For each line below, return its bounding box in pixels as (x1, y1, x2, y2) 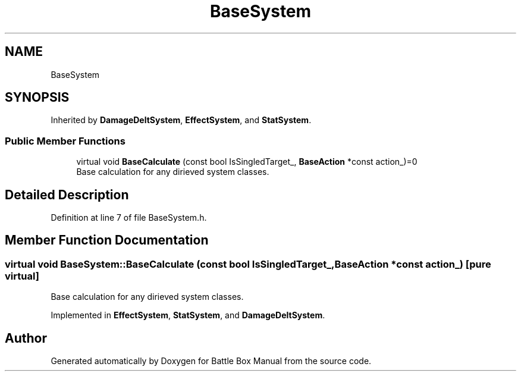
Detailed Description (5, 187, 129, 202)
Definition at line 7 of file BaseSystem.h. (51, 212, 207, 223)
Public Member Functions (5, 134, 125, 147)
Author (5, 330, 47, 346)
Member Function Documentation (5, 233, 209, 248)
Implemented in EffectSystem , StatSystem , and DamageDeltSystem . (51, 310, 325, 321)
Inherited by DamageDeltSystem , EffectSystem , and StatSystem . (51, 115, 312, 126)
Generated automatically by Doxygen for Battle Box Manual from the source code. (51, 356, 372, 366)
